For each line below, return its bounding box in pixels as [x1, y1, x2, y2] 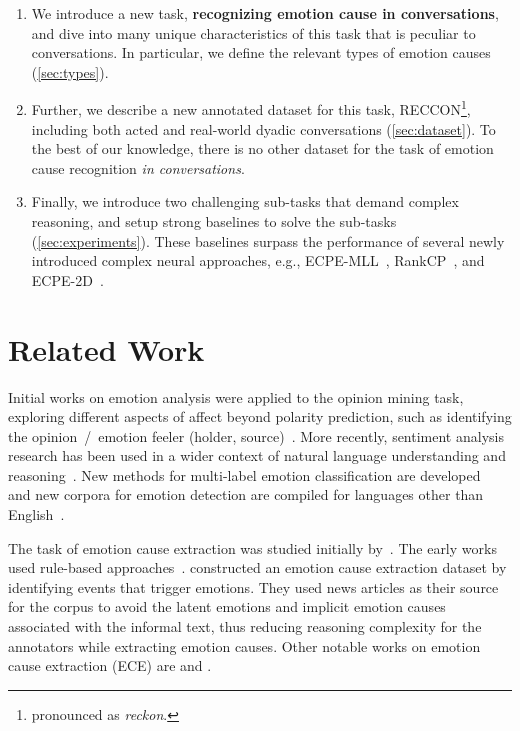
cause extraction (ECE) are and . [8, 655, 212, 676]
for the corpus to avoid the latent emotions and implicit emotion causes [8, 596, 446, 617]
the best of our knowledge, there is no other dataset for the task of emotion [31, 138, 494, 159]
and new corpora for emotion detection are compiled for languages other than [8, 484, 484, 505]
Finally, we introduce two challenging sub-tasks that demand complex [31, 191, 459, 212]
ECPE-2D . [31, 269, 104, 290]
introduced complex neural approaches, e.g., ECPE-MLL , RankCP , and [31, 250, 485, 271]
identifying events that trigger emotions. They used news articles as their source [8, 576, 499, 597]
